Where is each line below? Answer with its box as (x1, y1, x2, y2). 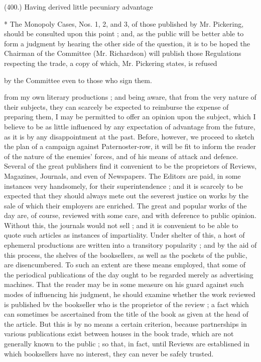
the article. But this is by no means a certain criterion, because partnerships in (4, 318, 247, 329)
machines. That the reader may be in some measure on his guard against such (4, 279, 244, 289)
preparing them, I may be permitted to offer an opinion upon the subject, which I (4, 111, 256, 122)
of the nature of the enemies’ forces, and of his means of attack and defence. (4, 151, 238, 161)
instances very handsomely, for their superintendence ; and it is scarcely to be (4, 180, 243, 191)
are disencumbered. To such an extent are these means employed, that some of (4, 259, 246, 270)
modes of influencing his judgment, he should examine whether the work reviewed (4, 289, 255, 300)
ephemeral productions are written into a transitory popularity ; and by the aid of (4, 240, 257, 250)
